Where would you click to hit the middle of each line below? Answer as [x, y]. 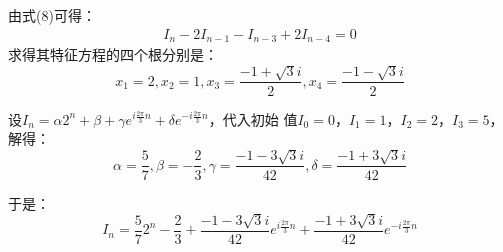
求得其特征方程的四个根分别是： [113, 54]
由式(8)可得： [52, 15]
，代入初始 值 [253, 118]
